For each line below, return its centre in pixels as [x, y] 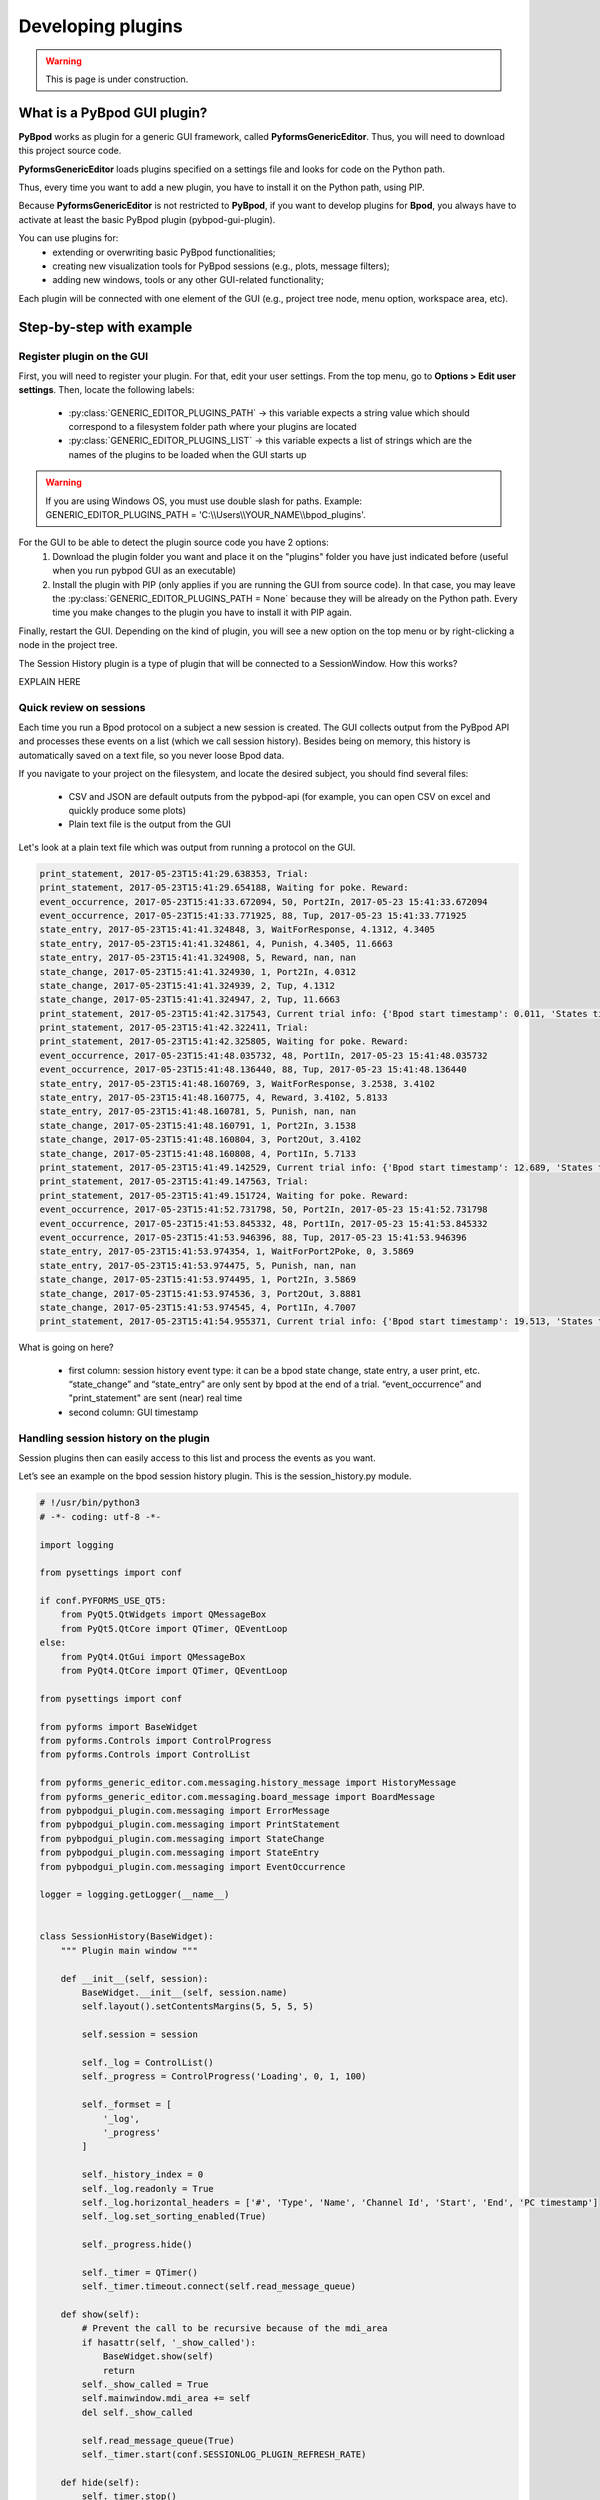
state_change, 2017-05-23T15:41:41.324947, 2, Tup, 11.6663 [190, 999]
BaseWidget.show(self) [158, 2356]
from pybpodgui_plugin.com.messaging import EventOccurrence [192, 1866]
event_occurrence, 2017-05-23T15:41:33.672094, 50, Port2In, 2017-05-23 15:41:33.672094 [264, 901]
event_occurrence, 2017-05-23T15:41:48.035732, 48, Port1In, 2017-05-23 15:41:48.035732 [264, 1055]
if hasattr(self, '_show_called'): [169, 2342]
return [118, 2370]
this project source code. [70, 151]
